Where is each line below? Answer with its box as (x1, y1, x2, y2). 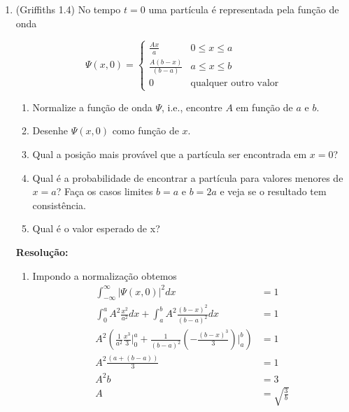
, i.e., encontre (161, 99, 222, 114)
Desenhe (32, 123, 69, 138)
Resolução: (15, 244, 69, 259)
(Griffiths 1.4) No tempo (15, 2, 121, 16)
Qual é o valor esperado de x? (32, 221, 160, 236)
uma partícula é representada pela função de (148, 2, 339, 16)
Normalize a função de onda (32, 99, 152, 114)
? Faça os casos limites (56, 184, 153, 199)
